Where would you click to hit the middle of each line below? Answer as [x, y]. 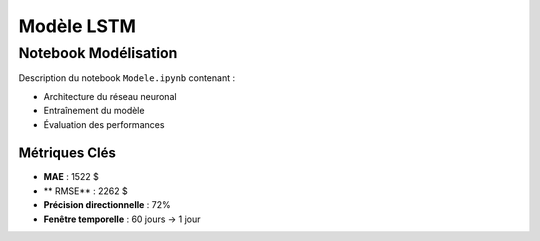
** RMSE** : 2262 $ [86, 191]
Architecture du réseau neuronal [110, 96]
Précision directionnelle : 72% [107, 205]
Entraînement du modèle [94, 111]
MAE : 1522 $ [71, 177]
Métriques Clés [67, 153]
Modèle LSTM [77, 26]
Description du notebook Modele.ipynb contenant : [126, 78]
